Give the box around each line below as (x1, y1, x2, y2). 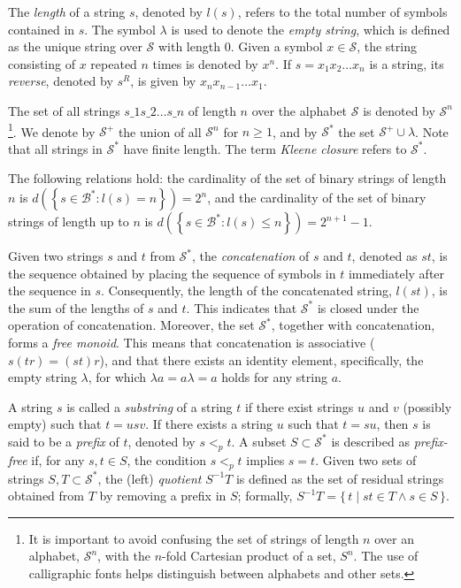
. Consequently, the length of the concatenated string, (101, 281, 392, 300)
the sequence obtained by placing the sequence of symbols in (8, 263, 336, 282)
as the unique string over (8, 37, 142, 56)
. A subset (231, 431, 287, 450)
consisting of (8, 54, 75, 73)
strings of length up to (8, 212, 129, 230)
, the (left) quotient (97, 469, 202, 487)
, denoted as (351, 247, 418, 264)
